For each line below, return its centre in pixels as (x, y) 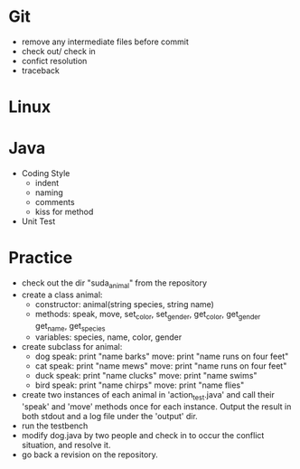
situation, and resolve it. (66, 446)
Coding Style (46, 174)
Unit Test (38, 221)
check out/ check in (58, 51)
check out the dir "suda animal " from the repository (114, 284)
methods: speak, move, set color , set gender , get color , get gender (148, 315)
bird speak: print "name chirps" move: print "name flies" (140, 385)
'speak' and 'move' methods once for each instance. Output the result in (156, 407)
